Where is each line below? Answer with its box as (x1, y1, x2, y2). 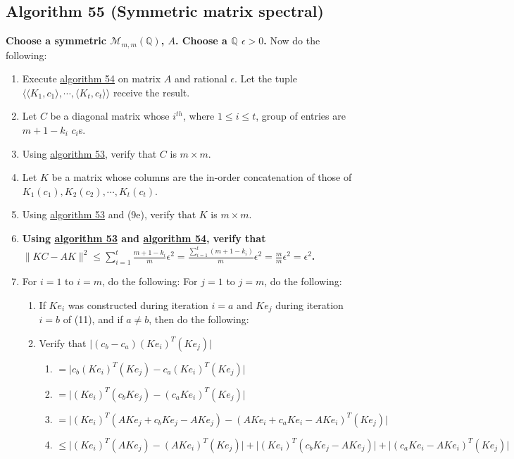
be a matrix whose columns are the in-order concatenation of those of (51, 170, 352, 184)
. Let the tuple (234, 71, 297, 86)
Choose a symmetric (6, 33, 106, 48)
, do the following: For (102, 274, 198, 289)
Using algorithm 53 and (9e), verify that (22, 207, 196, 222)
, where (182, 108, 215, 123)
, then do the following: (149, 312, 249, 327)
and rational (174, 71, 227, 86)
